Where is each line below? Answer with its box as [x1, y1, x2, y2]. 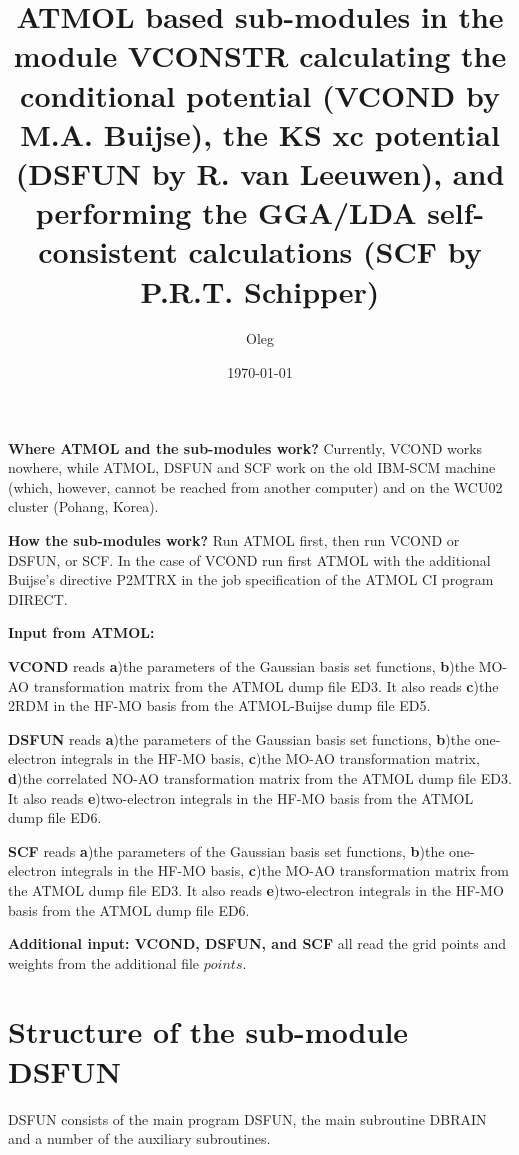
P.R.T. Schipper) [140, 270, 380, 311]
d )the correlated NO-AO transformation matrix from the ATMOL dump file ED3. [8, 767, 512, 788]
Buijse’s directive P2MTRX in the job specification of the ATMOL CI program [8, 569, 494, 590]
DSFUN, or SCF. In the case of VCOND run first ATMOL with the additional [8, 549, 491, 570]
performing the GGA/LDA [35, 192, 417, 233]
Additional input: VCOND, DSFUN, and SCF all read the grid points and [8, 933, 506, 954]
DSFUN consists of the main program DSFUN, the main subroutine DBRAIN [8, 1108, 487, 1129]
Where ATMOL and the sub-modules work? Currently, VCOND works [8, 437, 483, 458]
